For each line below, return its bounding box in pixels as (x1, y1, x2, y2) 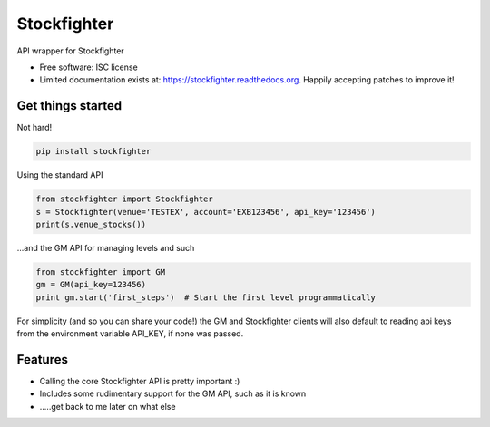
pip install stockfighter (35, 146, 152, 157)
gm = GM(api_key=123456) (35, 279, 147, 290)
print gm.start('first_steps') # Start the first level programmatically (35, 292, 377, 303)
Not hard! (16, 122, 53, 133)
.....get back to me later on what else (39, 401, 176, 412)
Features (16, 352, 68, 367)
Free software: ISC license (39, 62, 138, 73)
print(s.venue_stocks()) (35, 218, 147, 229)
